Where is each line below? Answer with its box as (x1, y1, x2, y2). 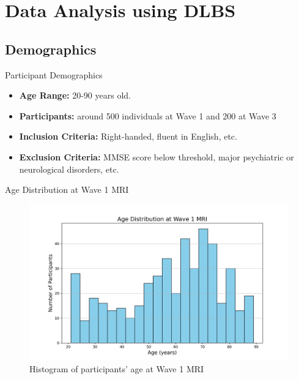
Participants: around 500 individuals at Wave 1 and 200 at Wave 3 (19, 109, 276, 122)
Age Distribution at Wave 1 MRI (5, 183, 129, 196)
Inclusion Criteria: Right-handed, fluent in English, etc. (19, 130, 237, 143)
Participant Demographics (5, 68, 103, 81)
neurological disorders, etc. (19, 162, 119, 175)
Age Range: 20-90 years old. (19, 89, 131, 102)
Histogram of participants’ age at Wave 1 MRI (29, 362, 204, 375)
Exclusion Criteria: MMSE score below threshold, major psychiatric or (19, 150, 294, 163)
